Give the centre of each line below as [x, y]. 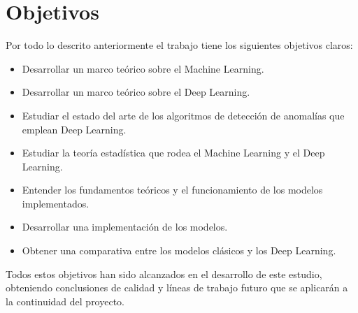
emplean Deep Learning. [74, 129]
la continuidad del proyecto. [65, 301]
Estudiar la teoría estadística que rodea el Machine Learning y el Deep [173, 153]
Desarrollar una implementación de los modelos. [125, 227]
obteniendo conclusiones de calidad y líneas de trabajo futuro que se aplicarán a [177, 287]
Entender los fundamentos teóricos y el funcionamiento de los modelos [172, 190]
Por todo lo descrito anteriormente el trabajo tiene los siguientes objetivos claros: [179, 45]
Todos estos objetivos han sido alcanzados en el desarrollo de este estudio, [164, 274]
